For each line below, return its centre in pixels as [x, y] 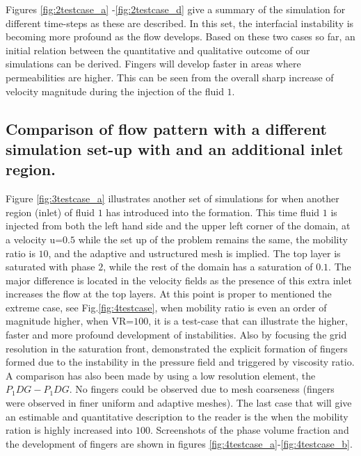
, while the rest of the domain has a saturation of [208, 267]
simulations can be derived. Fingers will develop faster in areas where [153, 64]
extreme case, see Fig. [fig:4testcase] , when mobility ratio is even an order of [166, 307]
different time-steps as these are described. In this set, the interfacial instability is [180, 23]
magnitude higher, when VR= [70, 321]
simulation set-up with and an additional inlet [175, 148]
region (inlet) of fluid [50, 212]
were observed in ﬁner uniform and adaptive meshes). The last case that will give [179, 403]
